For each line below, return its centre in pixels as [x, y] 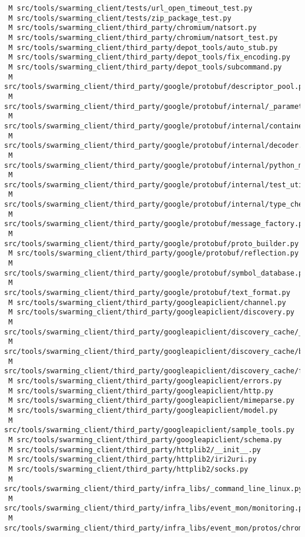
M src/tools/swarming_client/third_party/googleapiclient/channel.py [147, 302]
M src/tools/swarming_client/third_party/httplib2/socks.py [128, 469]
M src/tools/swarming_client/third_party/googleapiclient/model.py [143, 410]
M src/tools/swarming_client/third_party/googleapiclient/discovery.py [151, 312]
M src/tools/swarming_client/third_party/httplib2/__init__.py [135, 450]
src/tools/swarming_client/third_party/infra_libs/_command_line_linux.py [154, 489]
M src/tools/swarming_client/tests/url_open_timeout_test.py [130, 8]
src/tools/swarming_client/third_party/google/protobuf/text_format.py [147, 293]
